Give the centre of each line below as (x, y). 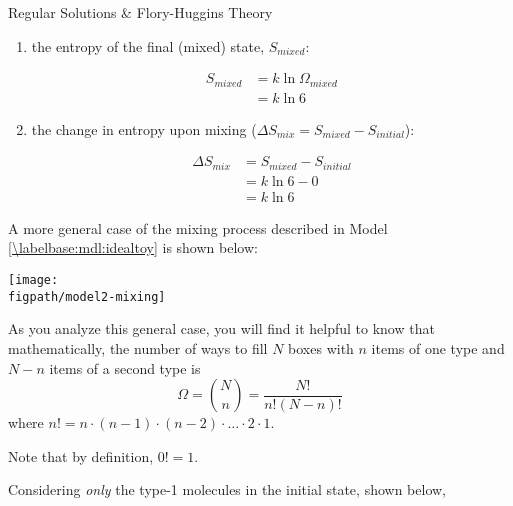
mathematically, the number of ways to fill (138, 347)
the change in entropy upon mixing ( (144, 128)
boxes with (321, 347)
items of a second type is (125, 367)
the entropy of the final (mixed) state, (148, 45)
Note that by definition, (81, 455)
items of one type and (438, 347)
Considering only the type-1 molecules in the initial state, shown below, (227, 489)
